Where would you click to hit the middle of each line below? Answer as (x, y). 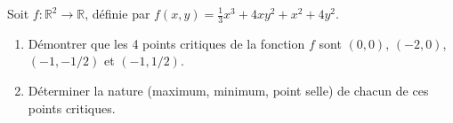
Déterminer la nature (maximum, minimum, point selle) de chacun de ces (228, 91)
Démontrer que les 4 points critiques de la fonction (166, 43)
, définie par (117, 13)
